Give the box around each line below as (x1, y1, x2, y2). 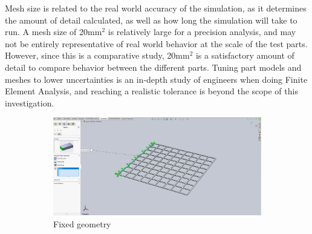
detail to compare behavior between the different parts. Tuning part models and (5, 60, 302, 73)
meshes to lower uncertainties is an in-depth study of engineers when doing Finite (5, 73, 308, 85)
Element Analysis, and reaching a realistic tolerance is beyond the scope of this (5, 85, 298, 97)
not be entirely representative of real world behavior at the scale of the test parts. (5, 37, 308, 50)
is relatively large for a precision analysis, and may (108, 25, 296, 38)
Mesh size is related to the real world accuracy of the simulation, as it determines (5, 2, 307, 14)
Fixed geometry (53, 217, 111, 230)
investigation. (5, 96, 54, 109)
